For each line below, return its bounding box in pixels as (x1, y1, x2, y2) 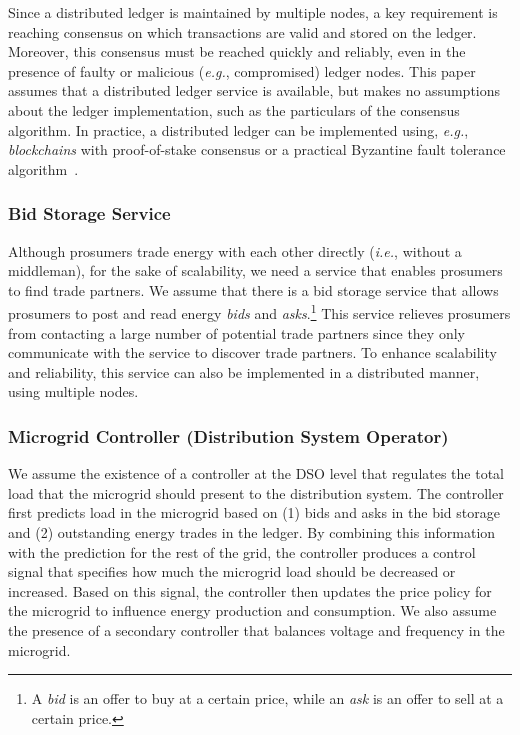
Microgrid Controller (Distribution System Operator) (8, 423, 449, 448)
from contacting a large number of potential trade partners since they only (8, 322, 465, 343)
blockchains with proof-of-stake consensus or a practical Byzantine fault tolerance (8, 139, 506, 160)
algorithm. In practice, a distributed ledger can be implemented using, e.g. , (8, 119, 469, 140)
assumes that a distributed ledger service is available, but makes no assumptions (8, 80, 501, 101)
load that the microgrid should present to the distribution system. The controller (8, 482, 504, 503)
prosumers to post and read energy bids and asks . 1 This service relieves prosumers (8, 300, 511, 323)
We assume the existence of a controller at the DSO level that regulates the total (8, 463, 505, 484)
